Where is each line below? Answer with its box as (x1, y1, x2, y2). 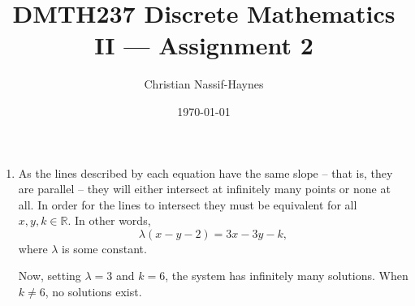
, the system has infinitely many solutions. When (165, 267, 409, 284)
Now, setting (18, 267, 81, 284)
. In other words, (67, 212, 151, 229)
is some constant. (62, 239, 147, 256)
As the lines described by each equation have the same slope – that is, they (18, 164, 393, 181)
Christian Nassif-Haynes (144, 75, 264, 93)
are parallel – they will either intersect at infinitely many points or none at (18, 180, 391, 197)
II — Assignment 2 (94, 28, 313, 62)
